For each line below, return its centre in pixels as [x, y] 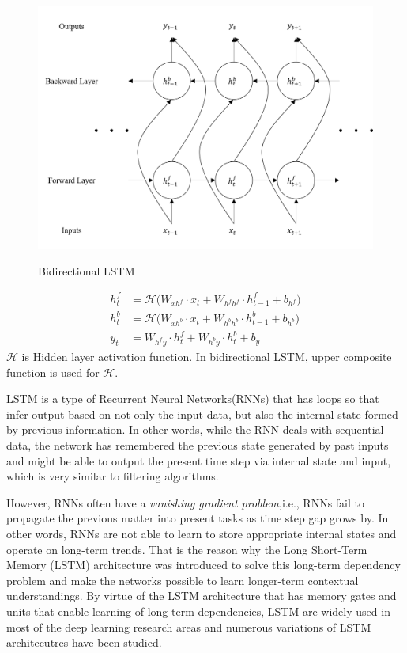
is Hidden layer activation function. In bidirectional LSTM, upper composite [207, 357]
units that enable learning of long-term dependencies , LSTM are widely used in [198, 611]
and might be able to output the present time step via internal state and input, [199, 460]
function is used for [53, 372]
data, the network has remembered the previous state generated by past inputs [198, 444]
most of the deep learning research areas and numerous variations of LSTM [189, 626]
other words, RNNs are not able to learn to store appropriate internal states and [202, 533]
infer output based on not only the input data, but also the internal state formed [202, 414]
